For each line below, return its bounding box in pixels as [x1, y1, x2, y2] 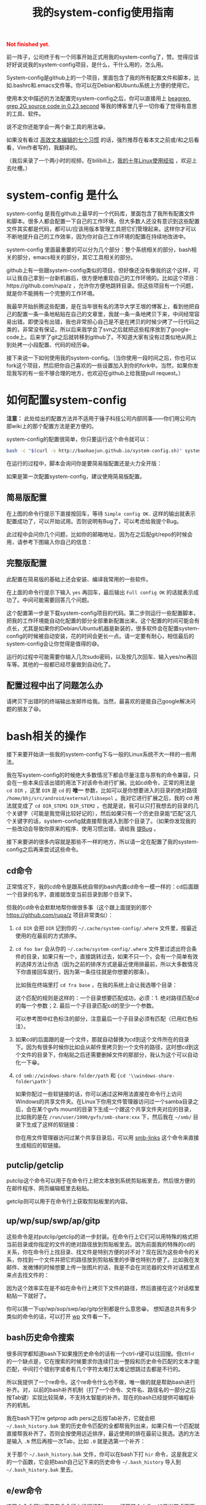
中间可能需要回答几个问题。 [22, 596, 93, 604]
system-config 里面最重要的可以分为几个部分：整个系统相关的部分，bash [6, 246, 191, 254]
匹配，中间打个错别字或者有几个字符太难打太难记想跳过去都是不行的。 [6, 1365, 184, 1372]
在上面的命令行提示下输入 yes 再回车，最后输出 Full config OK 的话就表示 [6, 588, 194, 596]
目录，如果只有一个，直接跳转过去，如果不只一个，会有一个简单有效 [26, 953, 198, 960]
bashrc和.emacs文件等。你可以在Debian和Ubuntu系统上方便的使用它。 [13, 82, 193, 89]
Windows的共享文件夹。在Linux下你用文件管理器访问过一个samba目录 [15, 1098, 193, 1105]
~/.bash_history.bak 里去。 [6, 1466, 77, 1473]
